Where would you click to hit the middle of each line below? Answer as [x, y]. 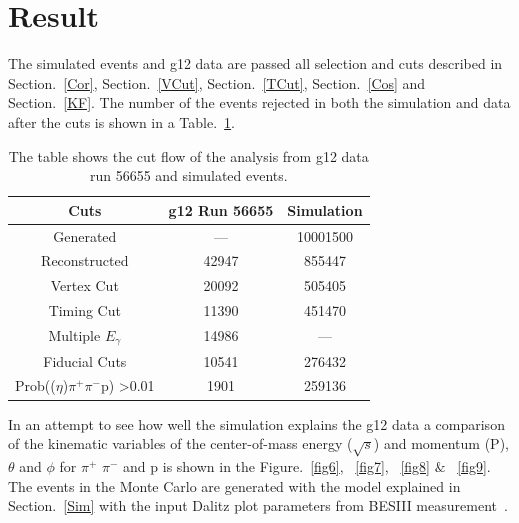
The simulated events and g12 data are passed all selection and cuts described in [255, 63]
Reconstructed [85, 260]
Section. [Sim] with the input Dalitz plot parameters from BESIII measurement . [258, 505]
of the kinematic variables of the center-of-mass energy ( [180, 443]
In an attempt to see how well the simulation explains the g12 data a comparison [256, 423]
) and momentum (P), [441, 443]
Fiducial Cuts [85, 360]
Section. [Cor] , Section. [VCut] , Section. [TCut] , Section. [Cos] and [217, 82]
